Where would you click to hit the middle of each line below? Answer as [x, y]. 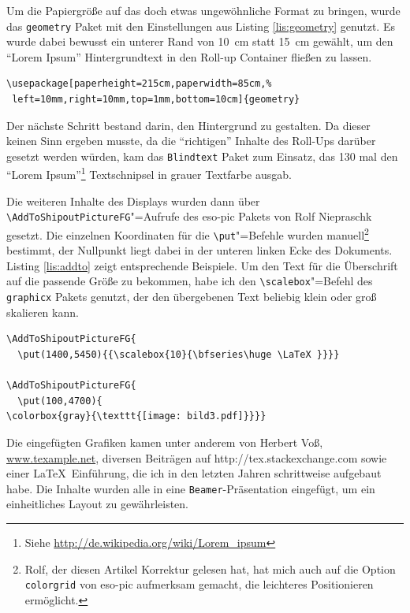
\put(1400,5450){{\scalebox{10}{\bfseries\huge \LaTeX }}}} [179, 354]
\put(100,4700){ [60, 401]
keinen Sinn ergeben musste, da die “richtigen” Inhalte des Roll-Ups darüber [191, 141]
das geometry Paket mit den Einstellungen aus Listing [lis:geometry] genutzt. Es [201, 26]
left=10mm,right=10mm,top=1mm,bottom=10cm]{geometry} [156, 100]
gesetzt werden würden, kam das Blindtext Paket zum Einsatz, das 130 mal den [202, 156]
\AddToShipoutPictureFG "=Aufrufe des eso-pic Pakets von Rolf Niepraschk [189, 216]
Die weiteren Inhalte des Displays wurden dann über [133, 201]
